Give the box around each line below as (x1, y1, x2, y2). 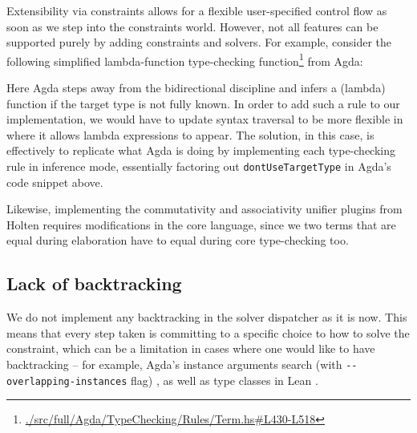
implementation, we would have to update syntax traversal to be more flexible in (6, 111, 403, 127)
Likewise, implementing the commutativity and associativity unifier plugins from (6, 200, 403, 217)
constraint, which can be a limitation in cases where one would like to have (6, 340, 375, 357)
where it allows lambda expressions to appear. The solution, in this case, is (6, 126, 374, 143)
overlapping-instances (6, 375, 128, 387)
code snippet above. (6, 173, 103, 190)
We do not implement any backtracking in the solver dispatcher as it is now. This (6, 309, 407, 326)
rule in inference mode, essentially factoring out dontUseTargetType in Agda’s (6, 158, 391, 174)
